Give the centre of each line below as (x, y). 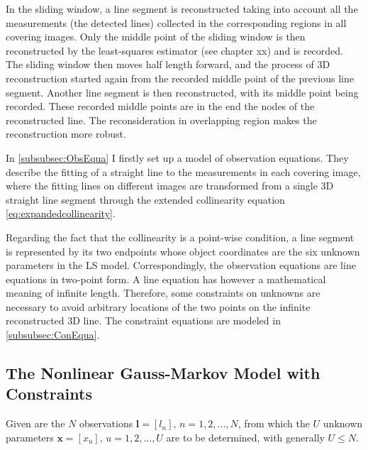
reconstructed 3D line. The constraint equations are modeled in (143, 320)
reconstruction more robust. (66, 134)
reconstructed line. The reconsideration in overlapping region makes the (161, 120)
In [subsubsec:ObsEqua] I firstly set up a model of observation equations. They (177, 157)
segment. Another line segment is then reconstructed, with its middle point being (182, 92)
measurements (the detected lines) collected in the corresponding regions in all (176, 22)
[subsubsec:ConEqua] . (53, 335)
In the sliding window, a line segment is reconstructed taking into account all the (182, 9)
